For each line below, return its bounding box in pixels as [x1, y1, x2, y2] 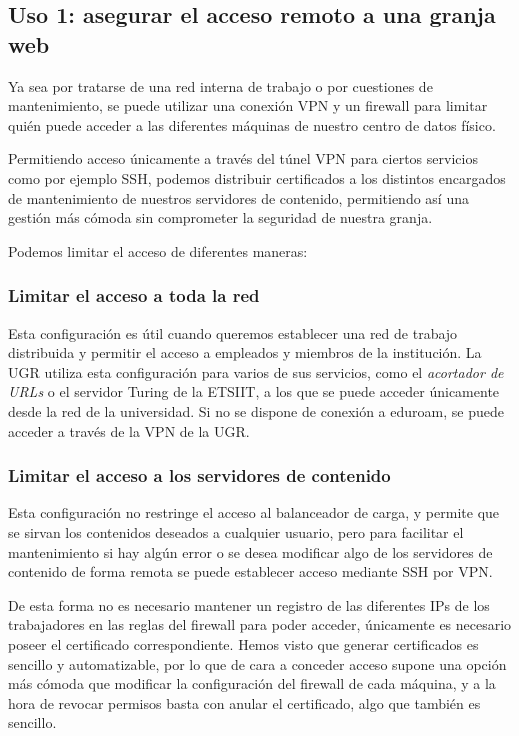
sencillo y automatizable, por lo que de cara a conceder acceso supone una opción [8, 653, 507, 674]
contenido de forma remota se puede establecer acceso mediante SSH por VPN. [8, 561, 493, 582]
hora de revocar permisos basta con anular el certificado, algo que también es [8, 692, 481, 713]
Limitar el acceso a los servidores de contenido [8, 463, 391, 488]
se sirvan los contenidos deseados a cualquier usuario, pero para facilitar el [8, 521, 464, 542]
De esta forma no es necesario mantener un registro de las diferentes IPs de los [8, 594, 490, 615]
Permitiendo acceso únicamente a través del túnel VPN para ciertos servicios [8, 148, 478, 169]
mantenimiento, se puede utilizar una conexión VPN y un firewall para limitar [8, 95, 488, 116]
